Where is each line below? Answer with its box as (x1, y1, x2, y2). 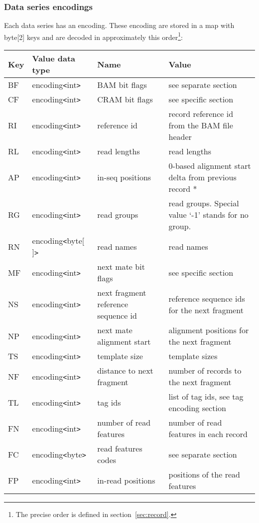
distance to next (97, 365, 153, 377)
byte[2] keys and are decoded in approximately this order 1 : (4, 30, 183, 42)
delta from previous (168, 171, 237, 183)
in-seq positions (97, 171, 151, 183)
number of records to (168, 365, 242, 377)
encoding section (168, 402, 226, 414)
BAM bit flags (97, 79, 147, 91)
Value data (32, 52, 76, 64)
